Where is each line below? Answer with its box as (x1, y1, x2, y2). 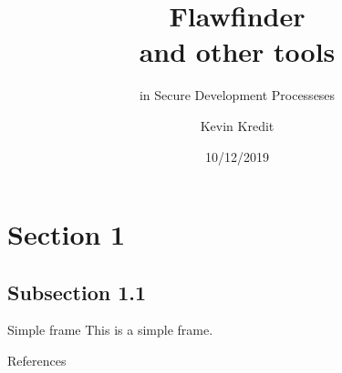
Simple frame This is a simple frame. (7, 320, 213, 339)
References (7, 351, 67, 370)
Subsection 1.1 (7, 277, 147, 306)
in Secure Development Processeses (139, 86, 336, 105)
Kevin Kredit (200, 116, 275, 135)
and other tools (139, 33, 336, 70)
